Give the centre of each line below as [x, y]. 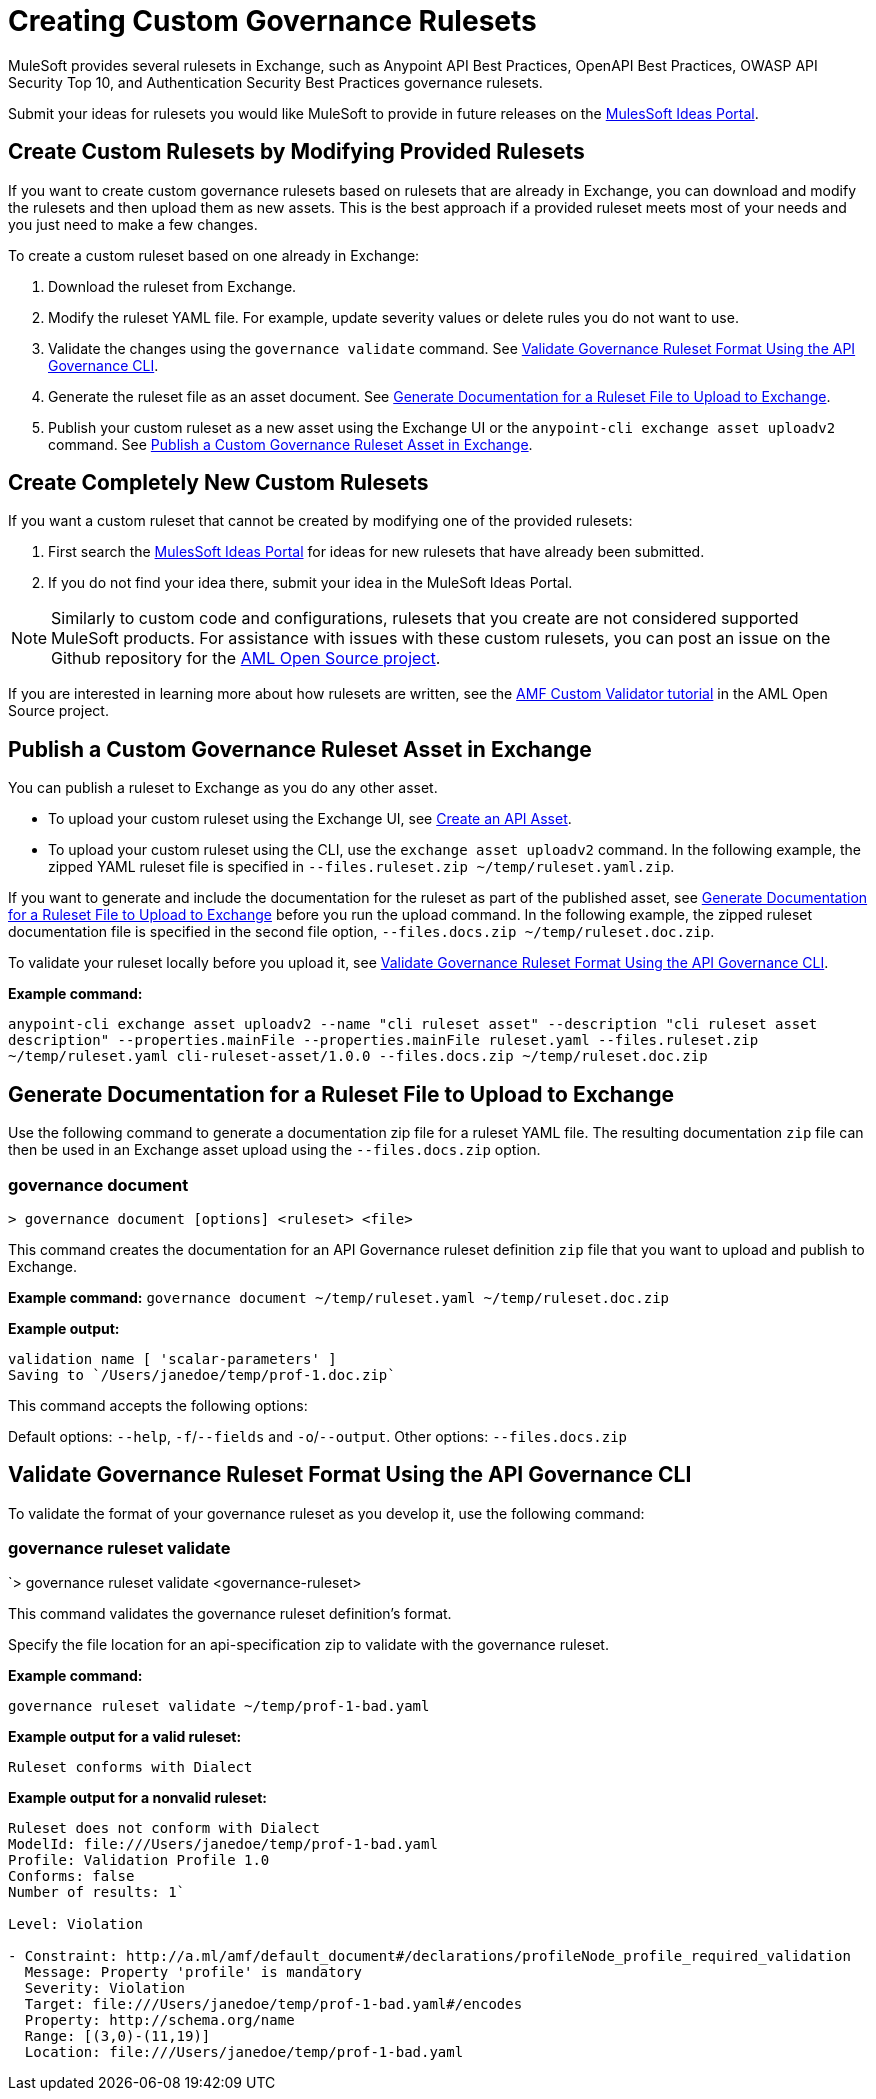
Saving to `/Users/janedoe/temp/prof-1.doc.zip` [202, 1374]
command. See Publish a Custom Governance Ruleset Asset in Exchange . [290, 444]
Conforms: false [71, 1876]
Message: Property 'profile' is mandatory [193, 1972]
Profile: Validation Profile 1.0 [139, 1860]
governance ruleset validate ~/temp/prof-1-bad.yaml [219, 1706]
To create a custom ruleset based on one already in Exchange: [214, 255]
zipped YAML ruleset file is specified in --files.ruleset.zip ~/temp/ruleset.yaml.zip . [361, 867]
